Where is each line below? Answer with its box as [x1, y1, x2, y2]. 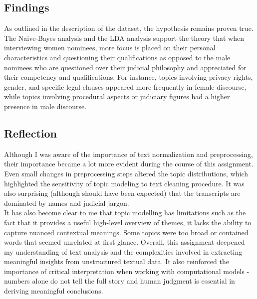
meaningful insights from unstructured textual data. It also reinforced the [4, 256, 229, 267]
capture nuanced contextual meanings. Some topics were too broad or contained [4, 227, 249, 237]
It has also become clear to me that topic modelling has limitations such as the [4, 207, 246, 218]
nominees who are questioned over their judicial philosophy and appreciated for [4, 62, 247, 72]
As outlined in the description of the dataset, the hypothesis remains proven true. [4, 23, 254, 33]
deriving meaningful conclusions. [4, 286, 103, 296]
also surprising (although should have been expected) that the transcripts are [4, 188, 241, 198]
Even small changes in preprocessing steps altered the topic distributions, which [4, 168, 249, 178]
